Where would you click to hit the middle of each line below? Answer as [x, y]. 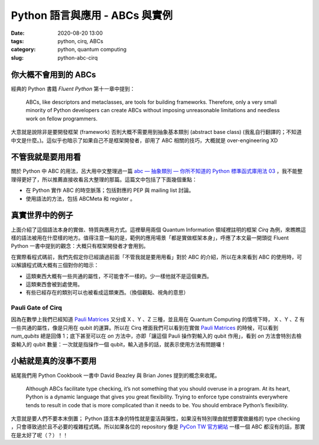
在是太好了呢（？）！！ [39, 435]
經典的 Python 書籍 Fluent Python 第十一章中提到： [73, 89]
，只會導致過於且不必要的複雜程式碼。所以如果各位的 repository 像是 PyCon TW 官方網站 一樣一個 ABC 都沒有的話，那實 [158, 427]
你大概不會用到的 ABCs [53, 75]
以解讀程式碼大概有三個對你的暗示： [55, 265]
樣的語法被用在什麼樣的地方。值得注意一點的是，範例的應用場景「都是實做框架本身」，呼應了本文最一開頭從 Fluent [150, 238]
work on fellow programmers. [61, 119]
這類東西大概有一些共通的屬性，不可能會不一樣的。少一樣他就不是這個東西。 [119, 276]
